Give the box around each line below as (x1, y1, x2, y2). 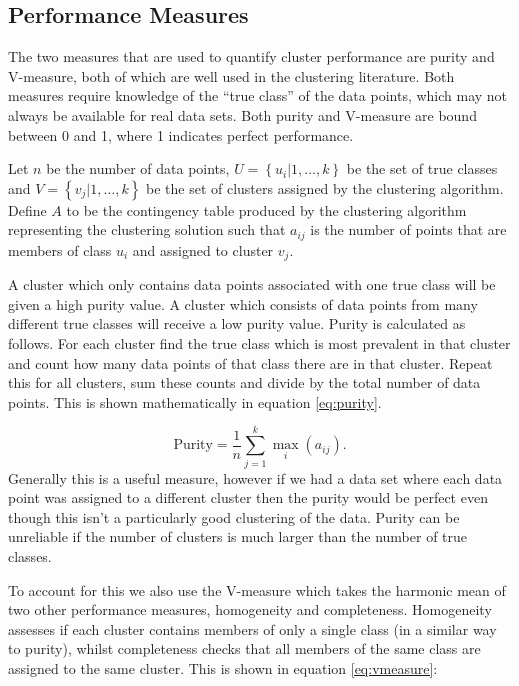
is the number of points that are (310, 219, 507, 240)
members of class (8, 239, 112, 260)
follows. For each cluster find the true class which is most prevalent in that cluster (8, 333, 511, 354)
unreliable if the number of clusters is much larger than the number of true (8, 526, 468, 547)
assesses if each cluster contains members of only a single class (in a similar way (8, 618, 497, 639)
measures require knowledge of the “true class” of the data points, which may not (8, 85, 508, 106)
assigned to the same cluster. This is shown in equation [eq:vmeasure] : (8, 657, 438, 678)
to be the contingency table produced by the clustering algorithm (66, 199, 467, 220)
